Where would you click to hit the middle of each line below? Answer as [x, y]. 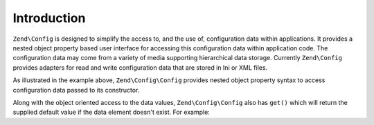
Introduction [49, 18]
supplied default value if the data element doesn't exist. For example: [112, 112]
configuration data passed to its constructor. [76, 90]
